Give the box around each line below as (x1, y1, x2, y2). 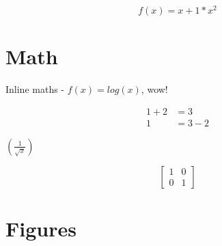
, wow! (141, 82, 168, 96)
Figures (5, 215, 77, 243)
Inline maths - (5, 82, 65, 96)
